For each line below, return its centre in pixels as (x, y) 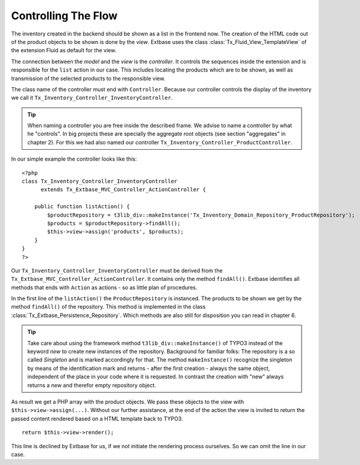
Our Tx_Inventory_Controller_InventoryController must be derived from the (117, 270)
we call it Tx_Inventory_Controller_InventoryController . (92, 98)
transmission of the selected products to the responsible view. (88, 78)
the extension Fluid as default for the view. (64, 51)
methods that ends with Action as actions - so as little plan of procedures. (104, 287)
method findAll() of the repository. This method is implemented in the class (108, 307)
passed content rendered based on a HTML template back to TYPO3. (97, 419)
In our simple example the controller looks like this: (74, 159)
